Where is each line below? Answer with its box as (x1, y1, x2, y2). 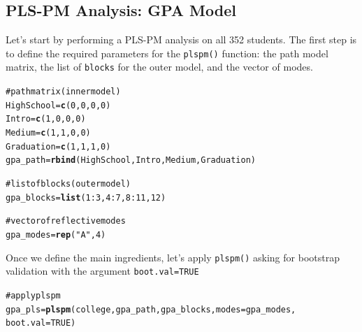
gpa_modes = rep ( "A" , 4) (6, 230, 106, 240)
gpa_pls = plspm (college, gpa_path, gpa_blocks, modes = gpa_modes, (6, 304, 296, 315)
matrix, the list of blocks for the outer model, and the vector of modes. (6, 59, 313, 74)
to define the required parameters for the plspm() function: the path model (6, 45, 328, 60)
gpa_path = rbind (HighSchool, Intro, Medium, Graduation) (6, 155, 256, 166)
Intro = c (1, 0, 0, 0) (6, 114, 86, 124)
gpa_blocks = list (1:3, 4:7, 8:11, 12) (6, 192, 166, 203)
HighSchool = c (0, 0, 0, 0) (6, 100, 111, 110)
